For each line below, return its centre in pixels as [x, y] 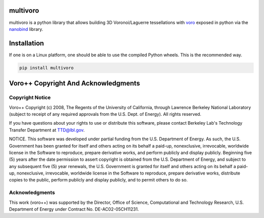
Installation [26, 43]
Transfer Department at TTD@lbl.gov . [47, 130]
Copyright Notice [30, 98]
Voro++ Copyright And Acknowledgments [75, 83]
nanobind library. [26, 29]
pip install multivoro [46, 68]
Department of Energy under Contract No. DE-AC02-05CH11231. [74, 209]
